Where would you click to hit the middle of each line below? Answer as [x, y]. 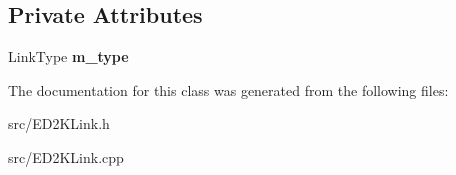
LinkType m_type [68, 56]
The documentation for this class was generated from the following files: [228, 89]
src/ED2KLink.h [59, 123]
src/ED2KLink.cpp [66, 156]
